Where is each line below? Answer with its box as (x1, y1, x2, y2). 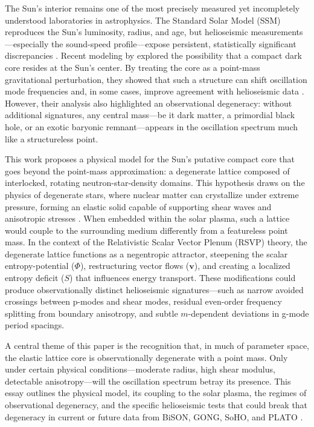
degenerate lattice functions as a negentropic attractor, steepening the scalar (5, 247, 288, 260)
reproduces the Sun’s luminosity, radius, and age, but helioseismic (5, 25, 248, 38)
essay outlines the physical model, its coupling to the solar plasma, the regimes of (5, 386, 307, 399)
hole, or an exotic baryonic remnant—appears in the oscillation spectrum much (5, 120, 298, 133)
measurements (251, 25, 303, 38)
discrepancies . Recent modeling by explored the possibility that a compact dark (5, 49, 302, 62)
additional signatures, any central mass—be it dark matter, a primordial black (5, 108, 295, 121)
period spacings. (5, 319, 65, 331)
